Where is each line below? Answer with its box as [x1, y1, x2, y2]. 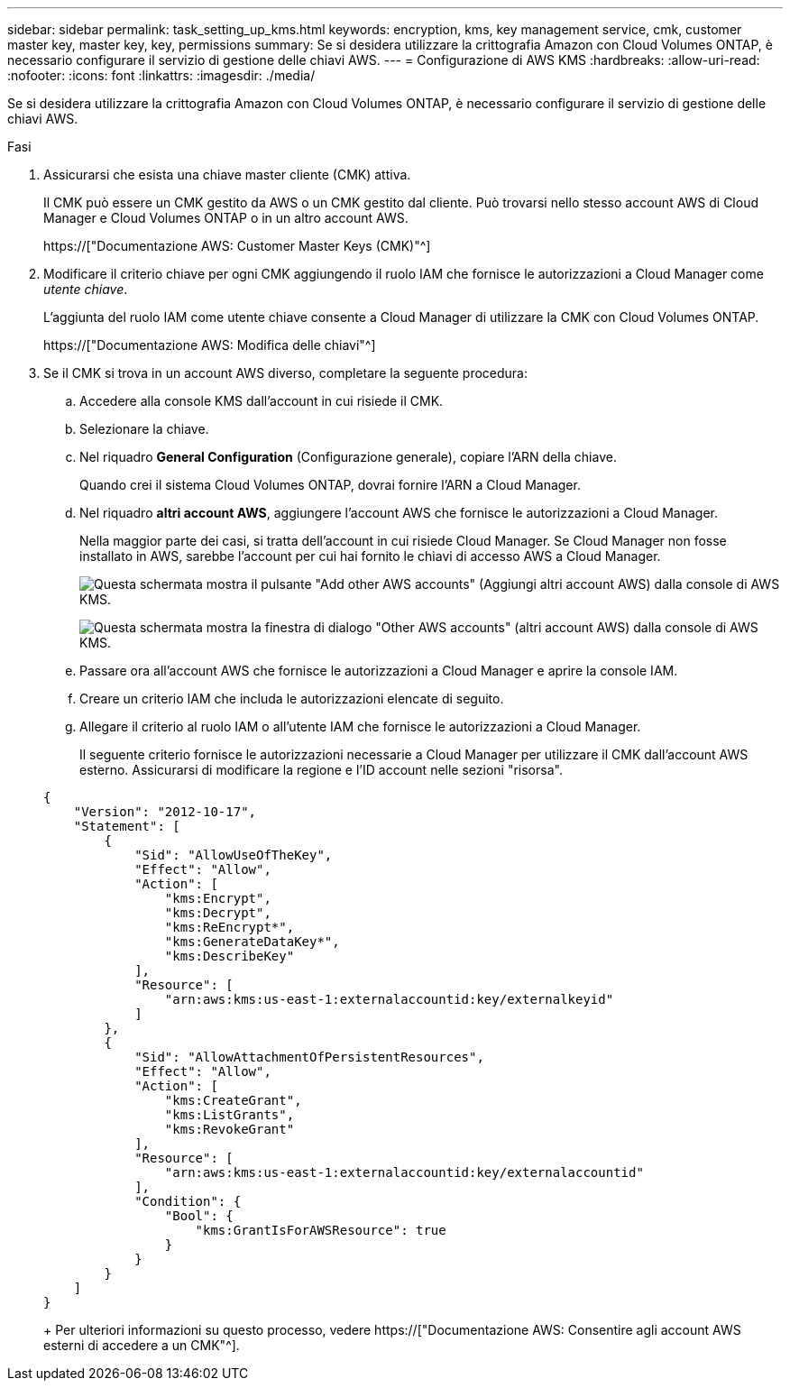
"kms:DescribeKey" [164, 949, 295, 963]
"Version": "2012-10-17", [73, 804, 257, 819]
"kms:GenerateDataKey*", [164, 934, 340, 949]
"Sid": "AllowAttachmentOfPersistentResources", [134, 1050, 484, 1064]
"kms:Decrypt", [164, 905, 271, 920]
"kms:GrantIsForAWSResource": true [195, 1223, 446, 1237]
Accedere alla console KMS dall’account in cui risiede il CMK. [79, 393, 444, 409]
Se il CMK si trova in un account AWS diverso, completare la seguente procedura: [43, 365, 528, 381]
